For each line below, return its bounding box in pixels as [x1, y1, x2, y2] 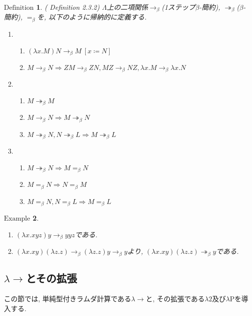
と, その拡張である [145, 293, 205, 304]
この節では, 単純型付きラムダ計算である [4, 293, 131, 304]
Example [4, 215, 30, 223]
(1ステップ [161, 2, 196, 12]
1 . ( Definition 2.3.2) [36, 2, 100, 12]
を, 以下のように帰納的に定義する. [37, 12, 147, 22]
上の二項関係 [107, 2, 148, 12]
